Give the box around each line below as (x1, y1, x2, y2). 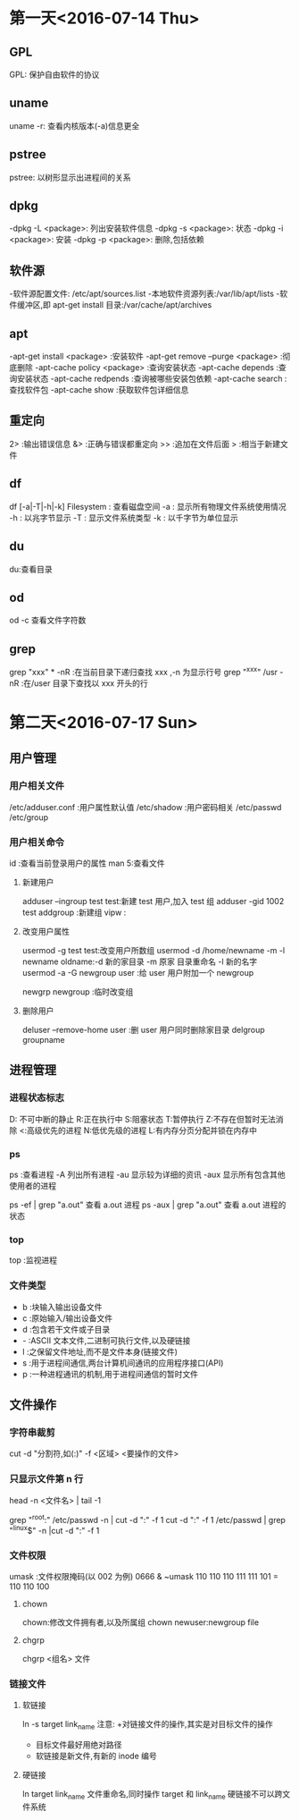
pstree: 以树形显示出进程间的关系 (9, 172, 131, 182)
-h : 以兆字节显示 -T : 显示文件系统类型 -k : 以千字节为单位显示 (9, 512, 238, 523)
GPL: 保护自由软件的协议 (9, 69, 100, 80)
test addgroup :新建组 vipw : (21, 907, 127, 918)
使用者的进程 (9, 1180, 56, 1190)
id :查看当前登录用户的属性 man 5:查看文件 (9, 858, 165, 868)
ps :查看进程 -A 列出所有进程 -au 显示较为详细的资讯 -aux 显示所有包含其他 (9, 1169, 286, 1180)
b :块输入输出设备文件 (21, 1301, 103, 1312)
